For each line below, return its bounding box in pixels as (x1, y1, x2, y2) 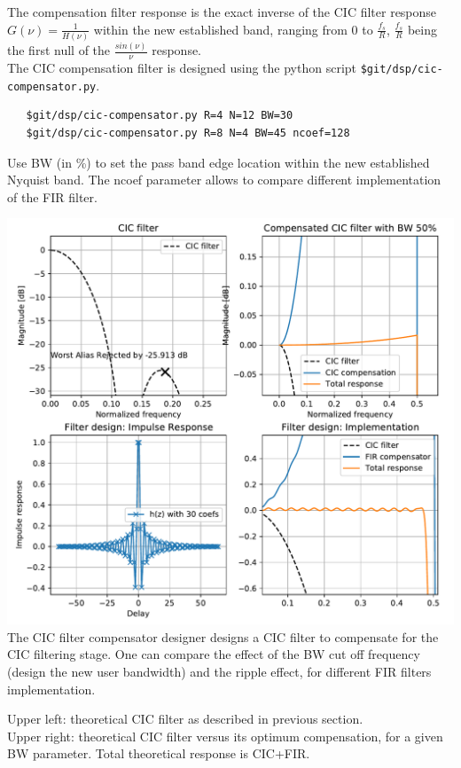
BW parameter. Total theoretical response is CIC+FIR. (7, 744, 310, 763)
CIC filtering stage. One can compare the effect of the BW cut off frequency (7, 645, 420, 663)
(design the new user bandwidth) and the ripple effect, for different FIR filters (7, 662, 432, 680)
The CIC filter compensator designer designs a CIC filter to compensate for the (7, 627, 439, 646)
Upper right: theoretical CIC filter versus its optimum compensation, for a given (7, 726, 443, 745)
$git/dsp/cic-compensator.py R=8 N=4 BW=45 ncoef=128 (26, 127, 350, 140)
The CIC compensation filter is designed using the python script (7, 59, 357, 77)
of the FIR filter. (7, 187, 98, 206)
